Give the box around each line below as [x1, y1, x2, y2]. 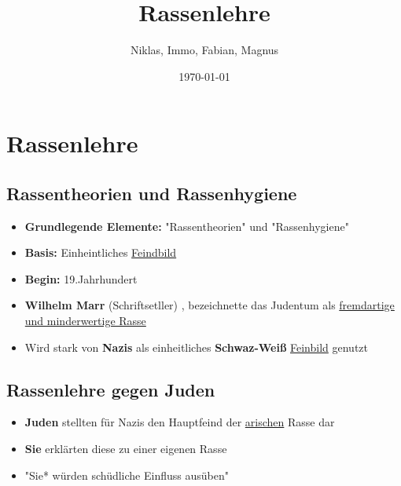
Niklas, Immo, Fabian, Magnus [130, 42, 279, 58]
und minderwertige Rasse [24, 312, 146, 329]
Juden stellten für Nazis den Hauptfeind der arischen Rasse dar [24, 414, 335, 430]
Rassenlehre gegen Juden [6, 377, 215, 401]
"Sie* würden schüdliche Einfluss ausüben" [24, 466, 229, 483]
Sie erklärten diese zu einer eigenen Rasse [24, 440, 227, 457]
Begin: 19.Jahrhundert [24, 270, 138, 287]
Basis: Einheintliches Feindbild [24, 244, 177, 261]
